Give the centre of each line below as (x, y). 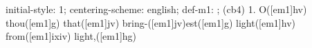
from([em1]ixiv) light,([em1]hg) (71, 36)
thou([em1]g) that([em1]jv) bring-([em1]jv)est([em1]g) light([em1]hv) (150, 22)
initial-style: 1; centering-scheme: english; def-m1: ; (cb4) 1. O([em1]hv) (156, 9)
